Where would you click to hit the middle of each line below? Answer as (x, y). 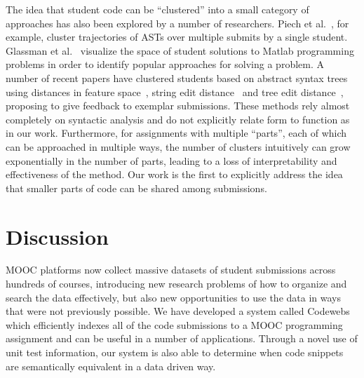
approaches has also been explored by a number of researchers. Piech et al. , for (177, 23)
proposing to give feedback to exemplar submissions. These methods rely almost (178, 106)
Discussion (57, 236)
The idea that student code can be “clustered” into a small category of (157, 9)
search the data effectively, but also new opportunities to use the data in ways (173, 297)
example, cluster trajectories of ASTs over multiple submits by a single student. (177, 37)
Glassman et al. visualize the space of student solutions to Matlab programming (180, 50)
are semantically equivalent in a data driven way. (111, 366)
